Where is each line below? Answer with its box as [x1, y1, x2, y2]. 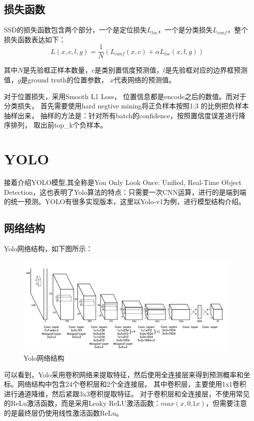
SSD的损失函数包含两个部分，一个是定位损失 [4, 25, 147, 35]
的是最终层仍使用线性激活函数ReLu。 [4, 407, 123, 418]
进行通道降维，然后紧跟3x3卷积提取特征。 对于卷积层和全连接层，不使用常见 [4, 388, 250, 398]
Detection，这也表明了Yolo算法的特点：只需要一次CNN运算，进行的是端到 [4, 186, 240, 197]
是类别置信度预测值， [94, 65, 163, 75]
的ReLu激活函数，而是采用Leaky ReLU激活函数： [4, 398, 161, 408]
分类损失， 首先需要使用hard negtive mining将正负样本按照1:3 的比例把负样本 [4, 101, 249, 111]
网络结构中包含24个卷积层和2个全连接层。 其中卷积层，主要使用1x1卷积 [17, 379, 247, 389]
